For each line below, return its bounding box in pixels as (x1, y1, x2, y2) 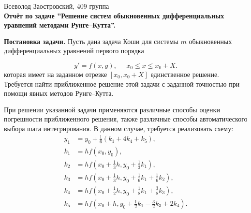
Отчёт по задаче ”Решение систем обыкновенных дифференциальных (4, 10, 224, 20)
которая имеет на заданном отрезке (4, 69, 107, 79)
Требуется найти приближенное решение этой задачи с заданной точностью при (4, 78, 240, 89)
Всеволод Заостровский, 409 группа (4, 1, 109, 11)
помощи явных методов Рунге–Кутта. (4, 88, 114, 98)
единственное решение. (150, 69, 219, 79)
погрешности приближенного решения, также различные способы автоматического (4, 114, 248, 124)
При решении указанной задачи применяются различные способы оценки (4, 104, 220, 114)
